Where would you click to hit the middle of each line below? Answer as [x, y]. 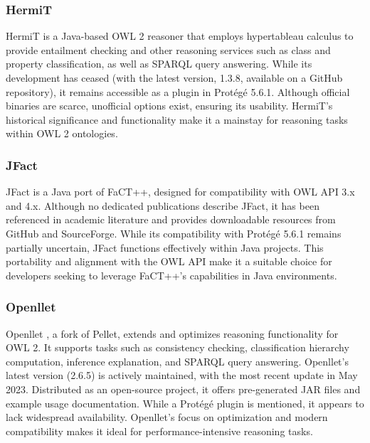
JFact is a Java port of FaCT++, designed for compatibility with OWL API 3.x [180, 192]
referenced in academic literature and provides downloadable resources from [171, 219]
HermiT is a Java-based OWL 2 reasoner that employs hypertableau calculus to [180, 36]
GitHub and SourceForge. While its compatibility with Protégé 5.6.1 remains [174, 233]
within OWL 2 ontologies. [62, 133]
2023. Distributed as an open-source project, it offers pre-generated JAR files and [183, 389]
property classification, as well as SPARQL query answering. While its [159, 64]
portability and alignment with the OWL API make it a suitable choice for [169, 261]
